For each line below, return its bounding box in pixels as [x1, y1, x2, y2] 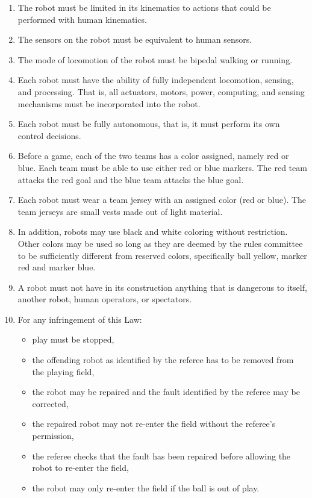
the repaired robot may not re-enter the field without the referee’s [32, 417, 276, 430]
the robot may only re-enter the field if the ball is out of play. [32, 481, 260, 494]
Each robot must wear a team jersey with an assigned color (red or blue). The [17, 193, 307, 206]
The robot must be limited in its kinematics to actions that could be [17, 1, 271, 13]
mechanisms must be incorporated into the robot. [17, 97, 201, 110]
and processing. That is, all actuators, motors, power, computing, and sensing [17, 85, 305, 98]
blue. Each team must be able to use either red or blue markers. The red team [17, 161, 307, 173]
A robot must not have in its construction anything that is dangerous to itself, [17, 281, 307, 293]
